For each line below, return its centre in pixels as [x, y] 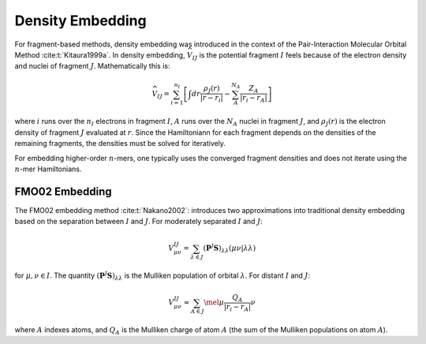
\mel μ [214, 303]
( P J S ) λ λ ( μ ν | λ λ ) [230, 249]
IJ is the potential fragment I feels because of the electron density [299, 56]
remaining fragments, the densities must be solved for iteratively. [120, 144]
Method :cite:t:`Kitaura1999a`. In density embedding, [100, 54]
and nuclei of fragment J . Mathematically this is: [92, 66]
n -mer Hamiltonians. [48, 169]
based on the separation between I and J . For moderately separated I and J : [139, 222]
